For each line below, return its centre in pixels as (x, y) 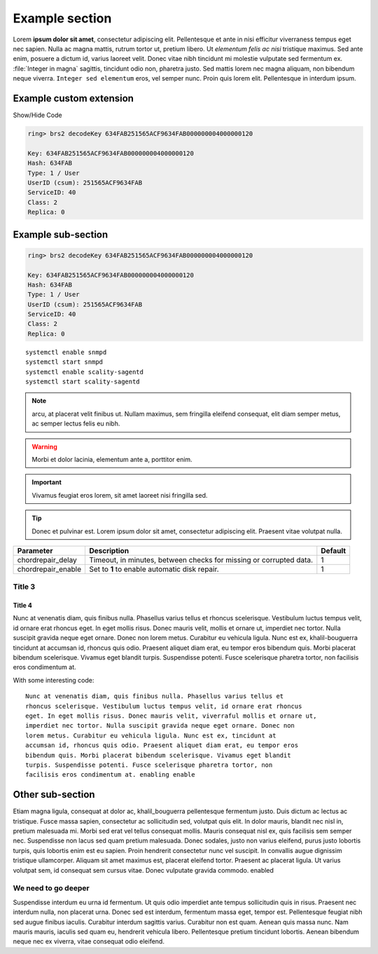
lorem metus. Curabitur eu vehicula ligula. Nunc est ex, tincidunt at (151, 735)
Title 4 (23, 606)
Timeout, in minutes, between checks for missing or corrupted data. (201, 559)
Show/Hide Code (37, 115)
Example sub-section (61, 234)
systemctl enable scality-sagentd (84, 372)
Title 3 (24, 587)
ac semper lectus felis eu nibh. (76, 423)
